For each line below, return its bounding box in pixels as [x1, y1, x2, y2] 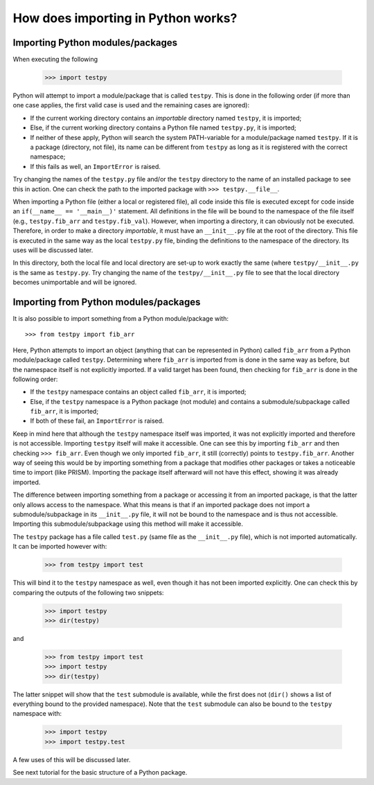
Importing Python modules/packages [12, 37, 178, 48]
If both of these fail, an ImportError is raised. [30, 416, 164, 425]
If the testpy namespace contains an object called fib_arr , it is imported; [30, 388, 247, 396]
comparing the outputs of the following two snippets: [12, 588, 164, 597]
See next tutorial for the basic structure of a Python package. [12, 768, 188, 777]
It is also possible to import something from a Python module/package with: [12, 314, 229, 322]
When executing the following [12, 55, 98, 64]
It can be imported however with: [12, 543, 107, 551]
